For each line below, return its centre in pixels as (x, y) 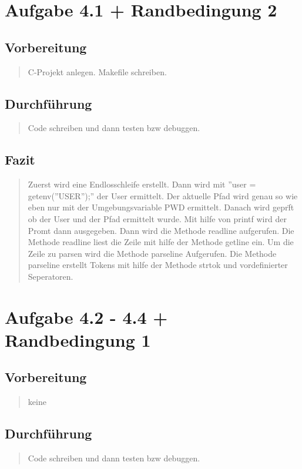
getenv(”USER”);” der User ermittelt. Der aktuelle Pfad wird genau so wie (163, 195)
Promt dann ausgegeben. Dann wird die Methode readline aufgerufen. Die (161, 230)
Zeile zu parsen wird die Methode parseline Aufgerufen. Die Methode (152, 253)
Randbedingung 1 (78, 339)
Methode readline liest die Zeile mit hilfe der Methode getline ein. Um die (161, 242)
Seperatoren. (51, 276)
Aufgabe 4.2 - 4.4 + (86, 316)
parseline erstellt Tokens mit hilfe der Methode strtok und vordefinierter (158, 265)
